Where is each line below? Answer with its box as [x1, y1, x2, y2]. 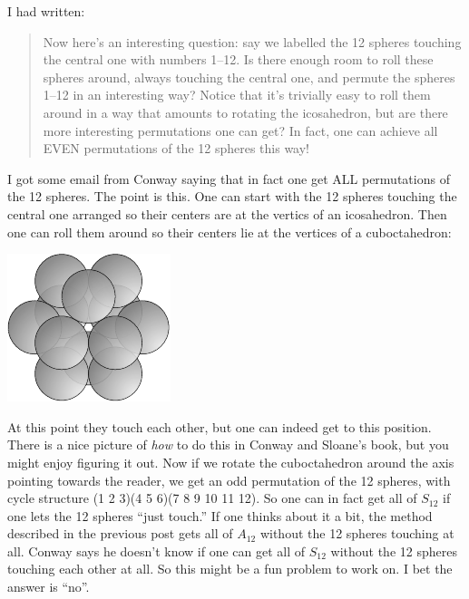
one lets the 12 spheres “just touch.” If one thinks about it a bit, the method [7, 506, 433, 525]
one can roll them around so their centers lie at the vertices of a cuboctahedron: [7, 222, 452, 241]
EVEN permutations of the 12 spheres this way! [43, 139, 310, 158]
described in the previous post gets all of [7, 524, 233, 543]
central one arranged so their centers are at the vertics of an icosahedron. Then [7, 204, 447, 223]
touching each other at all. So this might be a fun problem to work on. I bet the [7, 559, 453, 578]
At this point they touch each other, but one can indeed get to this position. [7, 417, 432, 436]
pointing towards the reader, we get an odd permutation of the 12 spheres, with [7, 470, 451, 489]
